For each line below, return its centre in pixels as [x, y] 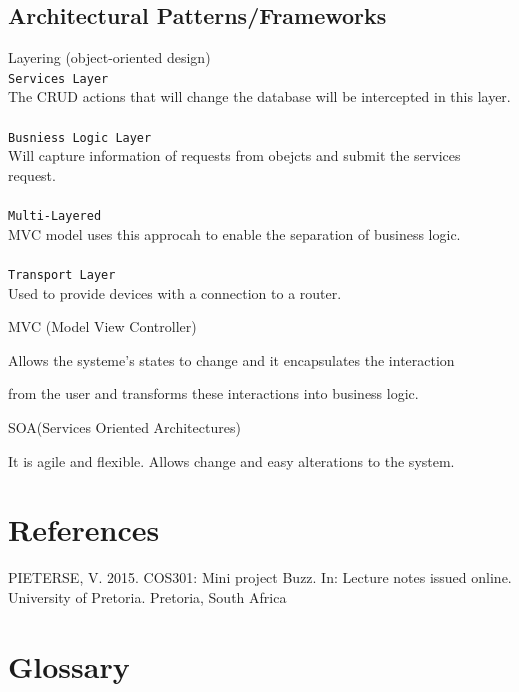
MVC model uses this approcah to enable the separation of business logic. [234, 233]
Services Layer [58, 78]
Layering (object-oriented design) [109, 57]
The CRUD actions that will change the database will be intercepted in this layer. [259, 96]
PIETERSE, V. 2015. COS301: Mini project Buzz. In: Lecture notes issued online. [260, 577]
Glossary [69, 665]
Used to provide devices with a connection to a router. [175, 292]
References [84, 529]
